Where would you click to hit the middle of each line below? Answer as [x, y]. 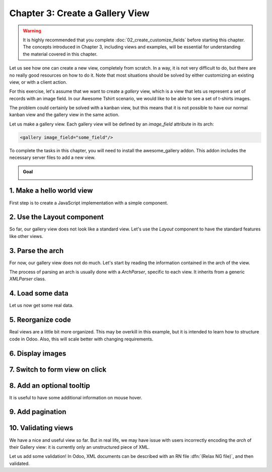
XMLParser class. [28, 279]
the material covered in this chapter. [60, 54]
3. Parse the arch [37, 250]
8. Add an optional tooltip [50, 386]
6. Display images [38, 353]
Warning [32, 31]
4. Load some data [39, 293]
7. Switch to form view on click [58, 369]
